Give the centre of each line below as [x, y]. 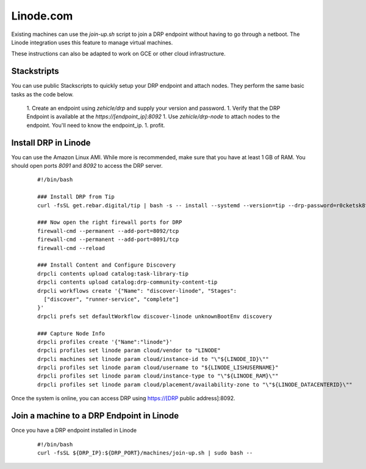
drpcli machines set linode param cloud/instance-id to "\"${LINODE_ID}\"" [153, 359]
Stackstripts [35, 71]
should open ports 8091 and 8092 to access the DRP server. [87, 166]
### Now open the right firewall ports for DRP [110, 222]
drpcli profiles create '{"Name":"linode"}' [105, 342]
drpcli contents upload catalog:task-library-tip [113, 274]
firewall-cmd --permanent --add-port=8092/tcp [108, 231]
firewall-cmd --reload [71, 248]
